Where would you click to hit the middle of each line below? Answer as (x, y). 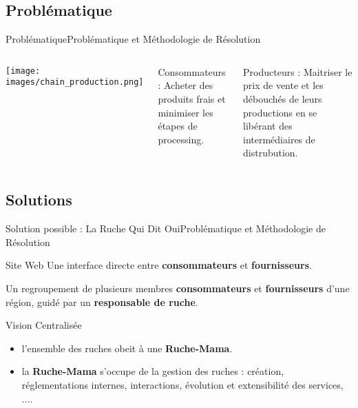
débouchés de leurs (283, 98)
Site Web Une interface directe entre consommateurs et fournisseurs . (159, 265)
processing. (181, 139)
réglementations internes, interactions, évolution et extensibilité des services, (182, 384)
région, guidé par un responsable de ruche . (102, 302)
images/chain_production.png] (75, 82)
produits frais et (192, 98)
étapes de (178, 126)
